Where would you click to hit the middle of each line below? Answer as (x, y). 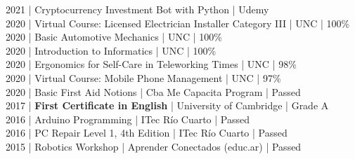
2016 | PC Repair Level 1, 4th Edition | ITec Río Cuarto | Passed (147, 133)
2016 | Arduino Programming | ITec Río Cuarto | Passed (128, 119)
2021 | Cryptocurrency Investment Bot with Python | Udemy (137, 9)
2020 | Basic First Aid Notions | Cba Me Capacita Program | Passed (153, 91)
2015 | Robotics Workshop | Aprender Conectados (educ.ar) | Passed (154, 146)
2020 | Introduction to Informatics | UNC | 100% (111, 50)
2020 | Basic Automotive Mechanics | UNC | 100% (114, 37)
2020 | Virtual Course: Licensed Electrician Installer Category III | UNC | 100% (178, 23)
